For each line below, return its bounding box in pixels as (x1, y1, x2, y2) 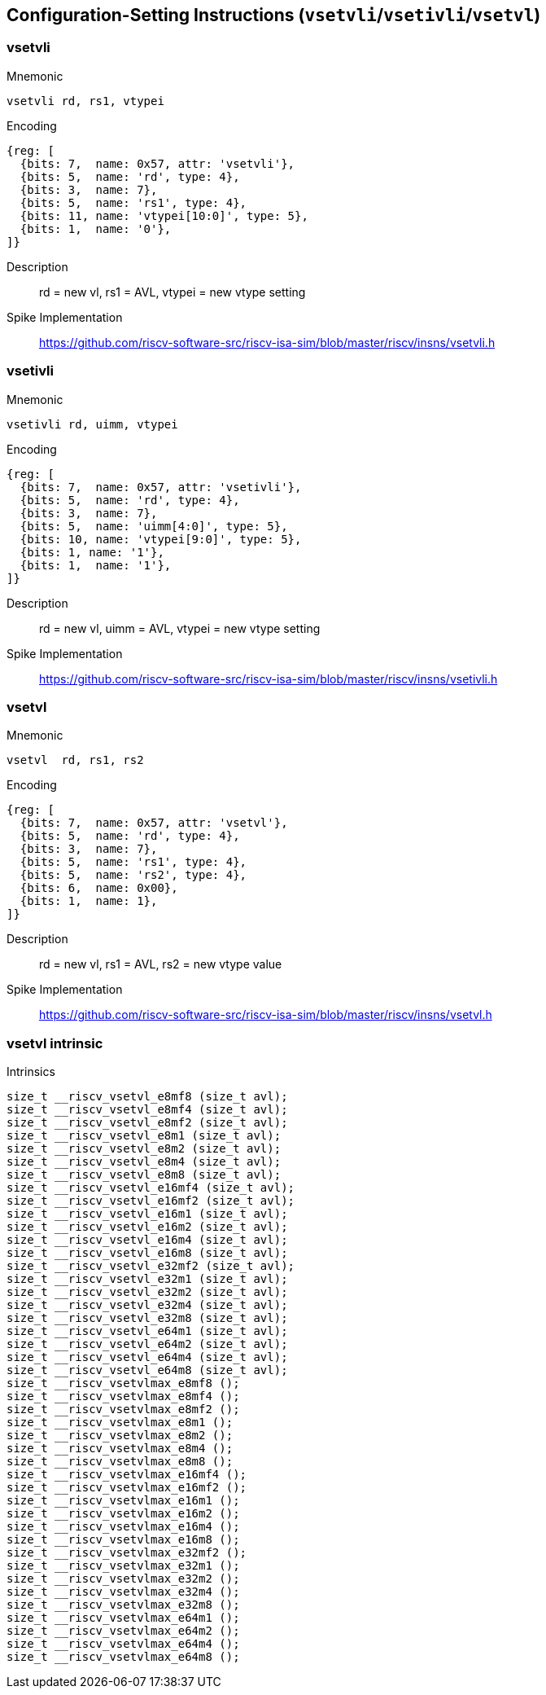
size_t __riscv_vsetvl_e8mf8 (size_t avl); (7, 1090, 288, 1104)
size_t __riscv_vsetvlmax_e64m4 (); (7, 1637, 240, 1651)
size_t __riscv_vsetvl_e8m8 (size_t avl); (7, 1168, 282, 1182)
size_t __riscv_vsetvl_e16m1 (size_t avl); (7, 1207, 288, 1221)
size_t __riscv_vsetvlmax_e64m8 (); (7, 1650, 240, 1664)
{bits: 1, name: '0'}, (20, 222, 172, 235)
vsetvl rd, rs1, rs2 (7, 753, 144, 767)
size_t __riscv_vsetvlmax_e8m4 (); (7, 1442, 234, 1456)
